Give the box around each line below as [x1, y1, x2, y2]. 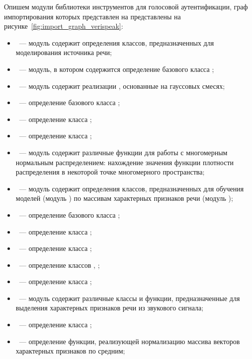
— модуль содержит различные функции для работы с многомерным [19, 147, 228, 157]
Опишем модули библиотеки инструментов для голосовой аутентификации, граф [4, 1, 248, 11]
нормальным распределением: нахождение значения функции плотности [15, 157, 234, 167]
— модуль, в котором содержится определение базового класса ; [19, 63, 214, 74]
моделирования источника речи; [15, 47, 112, 58]
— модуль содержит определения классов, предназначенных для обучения [19, 183, 244, 193]
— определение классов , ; [19, 259, 100, 270]
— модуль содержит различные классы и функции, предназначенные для [19, 293, 240, 303]
